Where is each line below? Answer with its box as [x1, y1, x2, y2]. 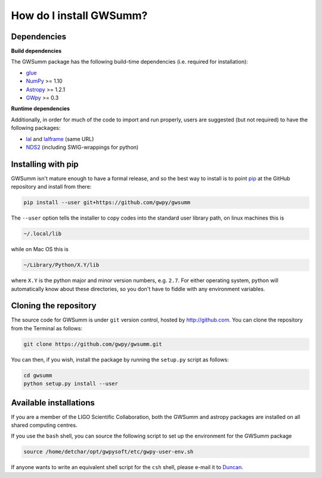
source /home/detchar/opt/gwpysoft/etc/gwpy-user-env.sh [23, 448, 194, 455]
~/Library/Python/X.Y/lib [23, 262, 100, 268]
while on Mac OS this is [11, 246, 69, 253]
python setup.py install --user [23, 380, 119, 387]
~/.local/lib [23, 230, 62, 238]
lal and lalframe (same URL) [26, 135, 94, 142]
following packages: [11, 124, 61, 132]
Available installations [11, 398, 95, 408]
